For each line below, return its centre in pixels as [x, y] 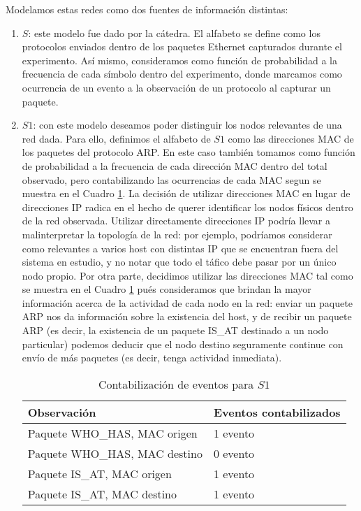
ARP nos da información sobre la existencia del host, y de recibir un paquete [187, 316]
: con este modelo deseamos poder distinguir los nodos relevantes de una [187, 125]
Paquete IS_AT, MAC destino [102, 494]
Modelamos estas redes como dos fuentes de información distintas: [147, 9]
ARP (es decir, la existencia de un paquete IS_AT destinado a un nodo [175, 330]
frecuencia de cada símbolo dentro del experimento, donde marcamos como [182, 74]
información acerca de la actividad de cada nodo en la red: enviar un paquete [187, 302]
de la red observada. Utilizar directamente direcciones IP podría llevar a [176, 221]
